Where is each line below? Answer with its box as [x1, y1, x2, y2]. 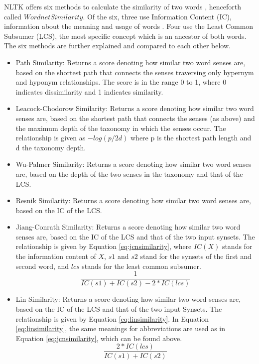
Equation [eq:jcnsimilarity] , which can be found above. [15, 333, 182, 343]
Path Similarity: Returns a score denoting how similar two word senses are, [15, 57, 246, 67]
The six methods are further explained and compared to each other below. [4, 40, 231, 51]
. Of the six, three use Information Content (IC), [83, 11, 232, 21]
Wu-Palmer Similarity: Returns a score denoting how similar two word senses [15, 159, 252, 169]
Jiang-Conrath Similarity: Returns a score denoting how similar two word [15, 222, 241, 232]
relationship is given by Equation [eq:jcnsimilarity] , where [15, 241, 192, 251]
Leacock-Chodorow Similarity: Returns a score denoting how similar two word [15, 103, 254, 114]
